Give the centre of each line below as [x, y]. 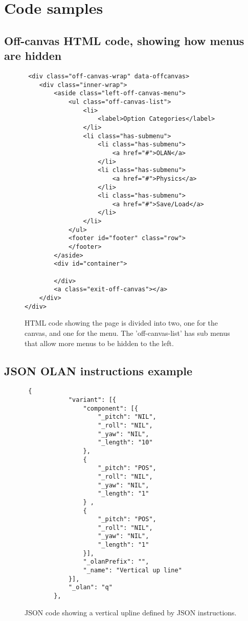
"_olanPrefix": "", [116, 562]
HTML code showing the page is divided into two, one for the [121, 323]
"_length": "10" [125, 443]
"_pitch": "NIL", [127, 417]
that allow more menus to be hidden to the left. [99, 343]
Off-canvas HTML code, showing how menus [124, 40]
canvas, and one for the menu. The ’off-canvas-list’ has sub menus [127, 333]
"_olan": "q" [90, 587]
